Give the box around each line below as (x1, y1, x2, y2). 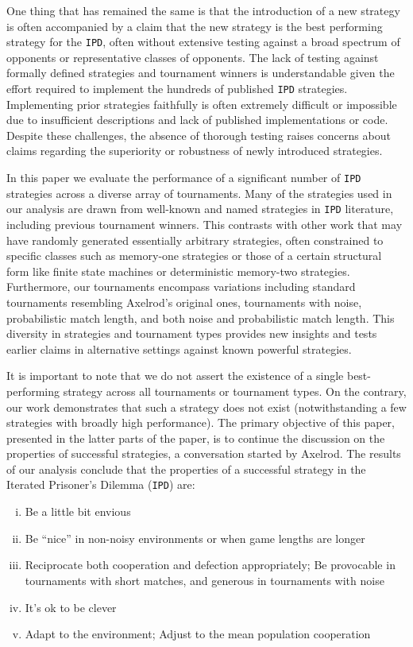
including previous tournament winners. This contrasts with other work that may (6, 215, 403, 232)
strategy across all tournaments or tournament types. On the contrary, (63, 382, 407, 399)
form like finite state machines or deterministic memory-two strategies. (6, 262, 350, 279)
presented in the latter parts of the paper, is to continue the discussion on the (6, 429, 385, 446)
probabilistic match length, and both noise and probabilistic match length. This (6, 309, 395, 326)
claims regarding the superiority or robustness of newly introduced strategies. (6, 142, 383, 159)
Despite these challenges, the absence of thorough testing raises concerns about (6, 126, 391, 143)
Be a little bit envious (25, 503, 131, 520)
